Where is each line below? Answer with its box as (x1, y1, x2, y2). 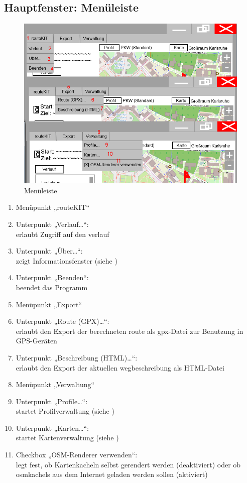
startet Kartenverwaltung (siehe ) (16, 432, 119, 443)
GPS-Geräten (16, 335, 57, 346)
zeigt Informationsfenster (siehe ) (16, 255, 117, 266)
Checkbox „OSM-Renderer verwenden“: (16, 449, 138, 460)
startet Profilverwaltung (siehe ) (16, 406, 114, 416)
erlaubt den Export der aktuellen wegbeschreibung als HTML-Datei (16, 362, 224, 373)
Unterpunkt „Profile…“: (16, 396, 88, 406)
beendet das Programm (16, 282, 88, 292)
